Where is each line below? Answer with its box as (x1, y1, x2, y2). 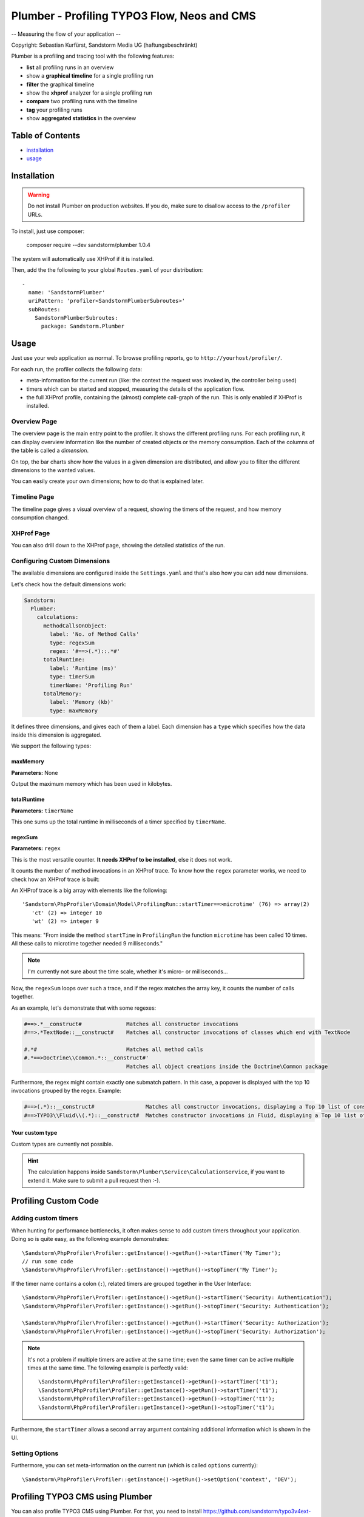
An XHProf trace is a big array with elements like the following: (11, 887, 168, 894)
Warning (27, 191, 50, 198)
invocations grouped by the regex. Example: (11, 1087, 121, 1095)
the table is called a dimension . (11, 447, 89, 454)
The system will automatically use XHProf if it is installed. (11, 255, 154, 262)
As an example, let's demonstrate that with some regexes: (11, 1004, 157, 1012)
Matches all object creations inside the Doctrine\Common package (126, 1063, 328, 1070)
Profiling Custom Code (11, 1195, 99, 1206)
